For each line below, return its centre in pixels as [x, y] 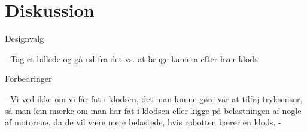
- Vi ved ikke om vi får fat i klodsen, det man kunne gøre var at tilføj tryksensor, [154, 98]
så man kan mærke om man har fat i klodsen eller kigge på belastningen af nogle [153, 110]
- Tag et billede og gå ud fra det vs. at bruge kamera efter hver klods [131, 58]
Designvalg [25, 39]
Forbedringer [28, 79]
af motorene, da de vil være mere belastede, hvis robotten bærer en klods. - [143, 122]
